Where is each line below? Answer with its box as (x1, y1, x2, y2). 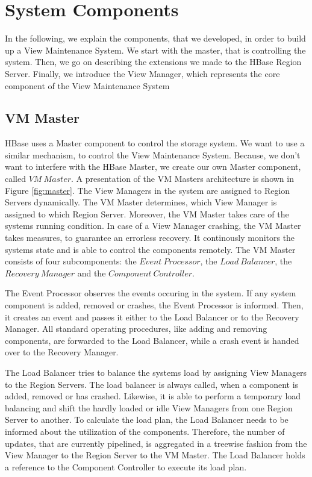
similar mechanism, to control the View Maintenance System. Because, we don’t (5, 148, 301, 161)
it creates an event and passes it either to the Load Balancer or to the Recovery (5, 310, 299, 323)
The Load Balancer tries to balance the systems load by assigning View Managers (5, 366, 307, 378)
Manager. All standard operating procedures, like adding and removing (5, 322, 267, 335)
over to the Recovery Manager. (5, 346, 119, 358)
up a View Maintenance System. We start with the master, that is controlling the (5, 43, 306, 56)
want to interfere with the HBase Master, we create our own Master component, (5, 160, 301, 173)
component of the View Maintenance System (5, 79, 170, 92)
